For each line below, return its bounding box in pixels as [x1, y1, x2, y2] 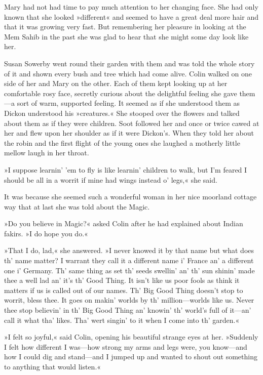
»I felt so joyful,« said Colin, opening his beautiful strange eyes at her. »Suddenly [4, 331, 258, 342]
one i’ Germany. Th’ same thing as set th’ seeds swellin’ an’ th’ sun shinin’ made [4, 265, 255, 275]
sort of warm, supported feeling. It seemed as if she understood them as [17, 98, 240, 108]
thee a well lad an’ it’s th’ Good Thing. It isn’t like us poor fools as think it [4, 275, 240, 285]
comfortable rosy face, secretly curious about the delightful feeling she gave [4, 88, 237, 98]
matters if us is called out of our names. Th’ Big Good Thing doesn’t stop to [4, 284, 243, 295]
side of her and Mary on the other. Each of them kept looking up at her [4, 78, 228, 89]
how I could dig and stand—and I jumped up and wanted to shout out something [4, 351, 257, 362]
